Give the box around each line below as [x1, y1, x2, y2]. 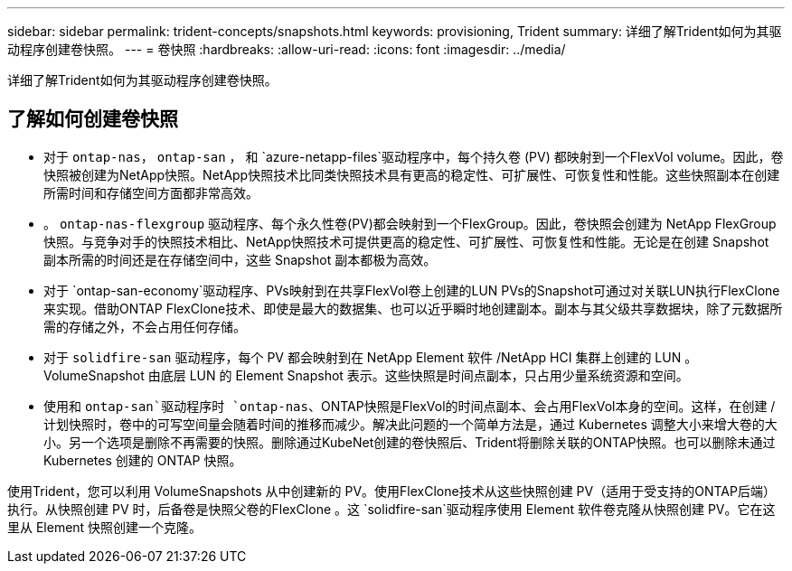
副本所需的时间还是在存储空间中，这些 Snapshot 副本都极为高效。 [43, 251, 437, 267]
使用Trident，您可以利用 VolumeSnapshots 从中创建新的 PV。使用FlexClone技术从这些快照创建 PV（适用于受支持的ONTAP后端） [7, 482, 776, 499]
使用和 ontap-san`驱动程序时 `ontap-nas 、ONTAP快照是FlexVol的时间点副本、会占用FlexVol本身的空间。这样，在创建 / [43, 398, 776, 414]
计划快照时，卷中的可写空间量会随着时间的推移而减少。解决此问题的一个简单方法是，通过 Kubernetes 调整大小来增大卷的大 [43, 416, 778, 432]
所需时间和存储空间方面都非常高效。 [43, 184, 259, 201]
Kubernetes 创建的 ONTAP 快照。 [43, 452, 242, 468]
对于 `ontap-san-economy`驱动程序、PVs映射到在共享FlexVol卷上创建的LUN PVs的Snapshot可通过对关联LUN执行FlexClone [43, 282, 780, 298]
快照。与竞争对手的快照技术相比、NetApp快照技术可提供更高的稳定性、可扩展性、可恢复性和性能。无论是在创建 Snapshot [43, 233, 769, 249]
